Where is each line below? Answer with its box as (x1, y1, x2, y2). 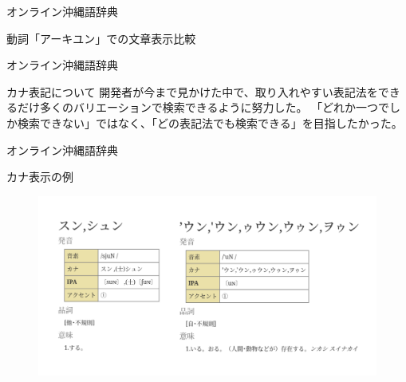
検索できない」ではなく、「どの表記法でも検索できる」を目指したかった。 (17, 114, 403, 131)
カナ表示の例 (6, 168, 73, 185)
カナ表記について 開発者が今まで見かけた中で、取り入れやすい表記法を (6, 83, 378, 100)
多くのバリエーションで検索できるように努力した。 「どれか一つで (39, 99, 390, 116)
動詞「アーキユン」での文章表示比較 (6, 30, 196, 46)
